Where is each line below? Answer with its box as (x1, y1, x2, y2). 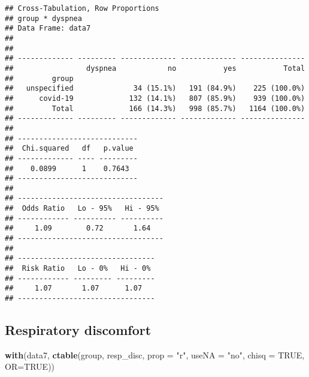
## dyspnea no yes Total (5, 64, 305, 73)
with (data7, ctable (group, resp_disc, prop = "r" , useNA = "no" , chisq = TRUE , (5, 348, 305, 361)
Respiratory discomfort (5, 321, 152, 339)
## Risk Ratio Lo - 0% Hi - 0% (5, 264, 151, 273)
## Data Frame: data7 (5, 24, 91, 33)
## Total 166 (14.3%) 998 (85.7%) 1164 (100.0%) (5, 104, 305, 113)
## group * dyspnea (5, 14, 82, 23)
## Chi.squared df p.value (5, 144, 134, 153)
